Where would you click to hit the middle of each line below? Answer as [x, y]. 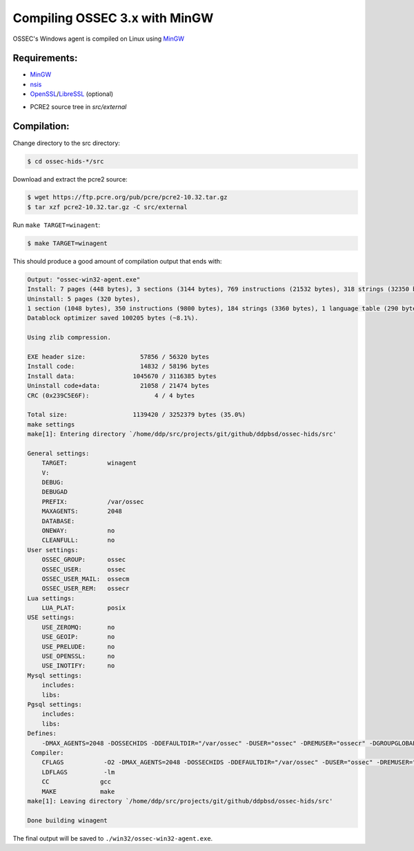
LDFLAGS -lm [78, 772]
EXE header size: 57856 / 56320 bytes [118, 356]
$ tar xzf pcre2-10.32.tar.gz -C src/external [107, 207]
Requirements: [45, 58]
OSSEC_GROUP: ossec [84, 560]
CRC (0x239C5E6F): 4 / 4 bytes [111, 395]
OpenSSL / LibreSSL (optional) [72, 94]
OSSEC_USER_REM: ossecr [86, 589]
